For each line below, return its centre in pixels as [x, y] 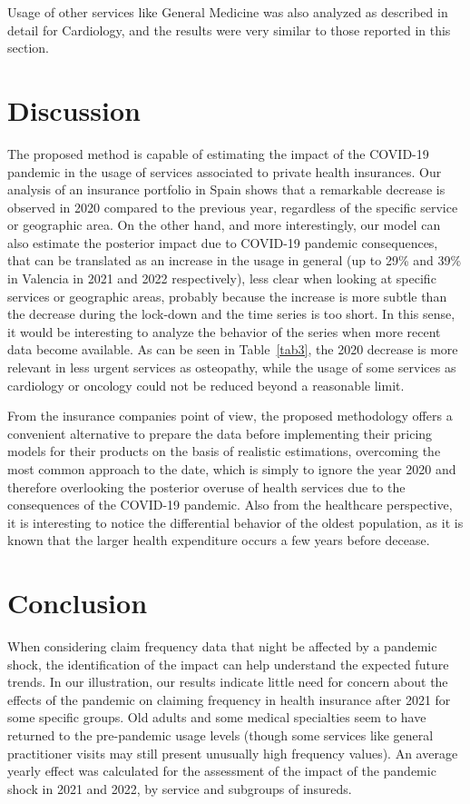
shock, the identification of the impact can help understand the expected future [228, 664]
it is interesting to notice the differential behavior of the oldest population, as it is [235, 522]
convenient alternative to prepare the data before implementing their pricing [220, 433]
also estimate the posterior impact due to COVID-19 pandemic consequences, [223, 242]
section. [28, 48]
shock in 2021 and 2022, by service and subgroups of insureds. [180, 788]
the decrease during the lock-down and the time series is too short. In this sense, [231, 314]
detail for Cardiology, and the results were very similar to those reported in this [229, 30]
